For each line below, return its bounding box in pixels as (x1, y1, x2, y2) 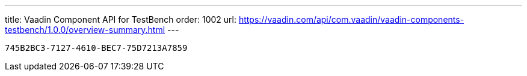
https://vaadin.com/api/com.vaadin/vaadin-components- (238, 14, 464, 25)
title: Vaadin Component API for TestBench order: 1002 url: (5, 14, 236, 25)
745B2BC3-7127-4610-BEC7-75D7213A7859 (5, 43, 188, 53)
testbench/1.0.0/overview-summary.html (5, 25, 165, 35)
